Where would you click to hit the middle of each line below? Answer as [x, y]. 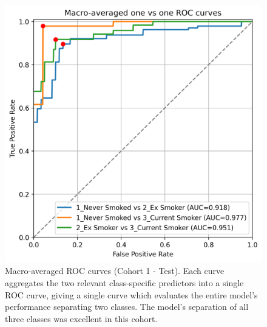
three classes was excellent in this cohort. [81, 318]
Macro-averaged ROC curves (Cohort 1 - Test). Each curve [115, 271]
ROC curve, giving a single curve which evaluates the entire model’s [131, 294]
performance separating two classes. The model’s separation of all [127, 307]
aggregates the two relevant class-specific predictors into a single [124, 282]
